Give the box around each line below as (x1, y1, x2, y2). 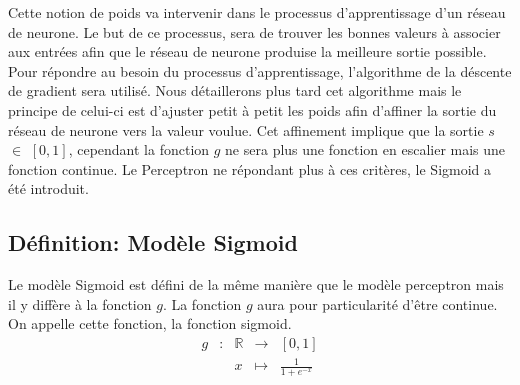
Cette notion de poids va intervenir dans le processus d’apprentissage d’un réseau (8, 2, 506, 22)
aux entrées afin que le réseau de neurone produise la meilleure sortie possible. (8, 41, 487, 62)
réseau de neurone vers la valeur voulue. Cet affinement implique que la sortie (8, 119, 484, 140)
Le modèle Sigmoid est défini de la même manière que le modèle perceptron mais (8, 274, 504, 295)
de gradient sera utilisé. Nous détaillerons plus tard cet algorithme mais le (8, 80, 462, 101)
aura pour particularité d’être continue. (257, 293, 498, 314)
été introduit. (8, 178, 89, 199)
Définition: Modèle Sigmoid (8, 227, 298, 258)
